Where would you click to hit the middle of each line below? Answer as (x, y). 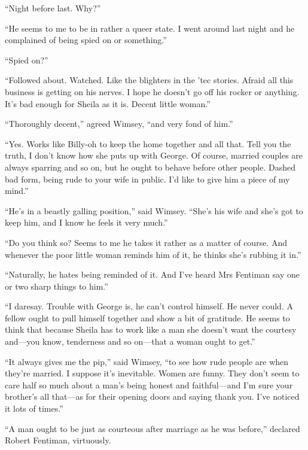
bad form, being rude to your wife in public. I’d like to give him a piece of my (147, 179)
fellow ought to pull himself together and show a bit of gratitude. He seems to (147, 317)
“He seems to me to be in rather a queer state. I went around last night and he (150, 28)
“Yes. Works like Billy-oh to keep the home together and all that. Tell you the (148, 143)
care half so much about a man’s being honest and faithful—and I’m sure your (149, 384)
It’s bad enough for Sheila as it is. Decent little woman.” (108, 103)
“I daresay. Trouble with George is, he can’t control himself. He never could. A (149, 306)
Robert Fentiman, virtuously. (58, 440)
